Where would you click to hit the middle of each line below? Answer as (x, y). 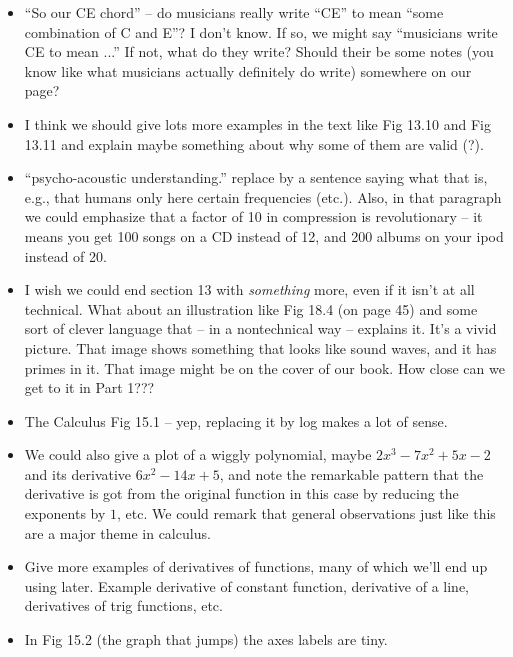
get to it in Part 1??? (89, 387)
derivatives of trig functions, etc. (123, 605)
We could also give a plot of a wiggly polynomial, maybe (198, 454)
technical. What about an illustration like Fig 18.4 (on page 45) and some (251, 308)
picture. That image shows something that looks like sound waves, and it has (260, 347)
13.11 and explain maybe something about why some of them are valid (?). (254, 143)
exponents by (65, 513)
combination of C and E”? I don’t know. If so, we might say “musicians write (261, 31)
